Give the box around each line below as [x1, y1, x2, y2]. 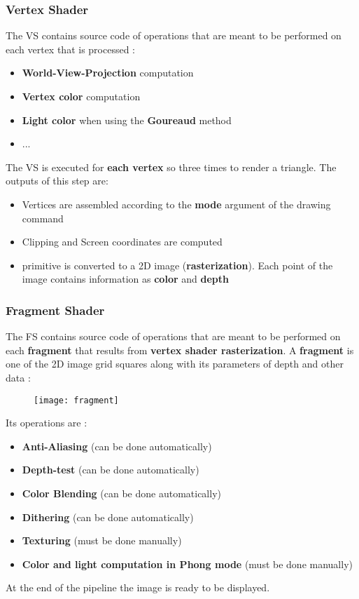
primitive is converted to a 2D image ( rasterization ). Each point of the [22, 257, 333, 272]
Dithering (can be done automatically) [22, 509, 194, 524]
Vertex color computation [22, 89, 141, 103]
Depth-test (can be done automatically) [22, 462, 199, 477]
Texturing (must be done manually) [22, 533, 182, 548]
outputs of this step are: [6, 173, 108, 188]
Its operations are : [6, 415, 87, 430]
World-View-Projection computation [22, 65, 194, 80]
